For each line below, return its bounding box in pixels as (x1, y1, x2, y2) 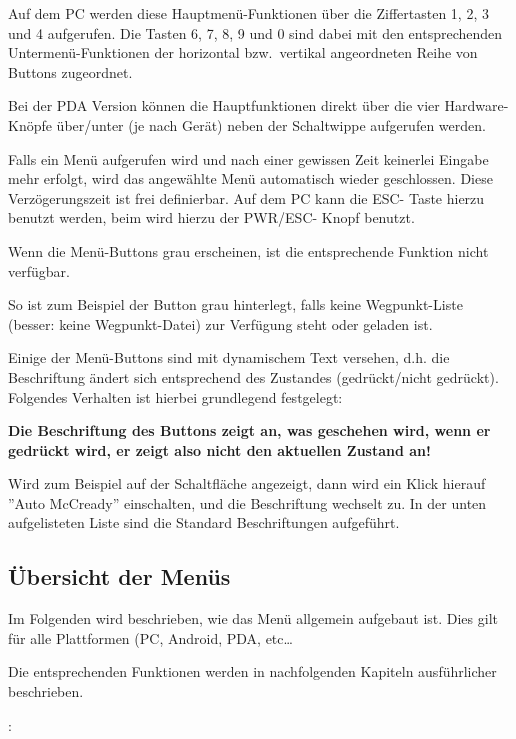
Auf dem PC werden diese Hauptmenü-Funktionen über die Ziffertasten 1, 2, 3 (8, 3, 489, 23)
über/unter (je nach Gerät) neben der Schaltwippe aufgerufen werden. (56, 114, 486, 135)
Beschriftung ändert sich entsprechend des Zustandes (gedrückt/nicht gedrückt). (8, 366, 499, 387)
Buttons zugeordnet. (8, 61, 133, 82)
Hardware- (444, 95, 509, 116)
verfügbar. (8, 260, 70, 281)
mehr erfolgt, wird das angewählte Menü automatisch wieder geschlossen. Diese (8, 168, 493, 189)
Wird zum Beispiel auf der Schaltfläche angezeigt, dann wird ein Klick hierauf (8, 473, 486, 494)
